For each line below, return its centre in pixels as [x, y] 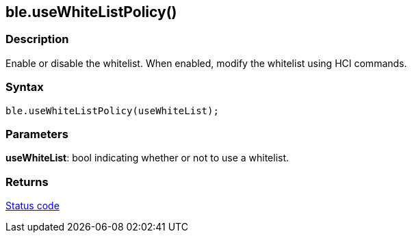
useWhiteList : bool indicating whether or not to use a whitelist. [147, 158]
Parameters [37, 134]
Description [37, 39]
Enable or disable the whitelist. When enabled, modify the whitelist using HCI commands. [206, 63]
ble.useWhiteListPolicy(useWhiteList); [112, 110]
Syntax [25, 87]
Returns [27, 182]
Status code [33, 206]
